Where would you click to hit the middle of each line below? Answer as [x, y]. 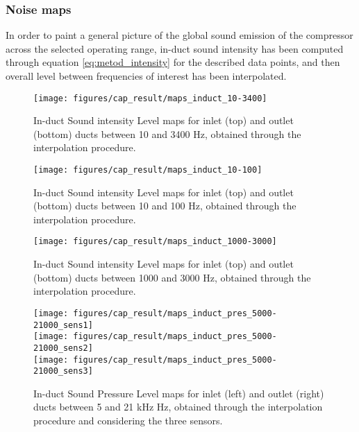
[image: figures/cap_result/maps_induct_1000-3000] [155, 242]
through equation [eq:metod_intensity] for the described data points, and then [173, 62]
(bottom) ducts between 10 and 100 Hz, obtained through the [165, 206]
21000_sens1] [63, 325]
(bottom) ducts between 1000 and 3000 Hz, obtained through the [172, 277]
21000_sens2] [63, 348]
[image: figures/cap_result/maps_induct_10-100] [148, 170]
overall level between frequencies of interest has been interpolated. [146, 76]
